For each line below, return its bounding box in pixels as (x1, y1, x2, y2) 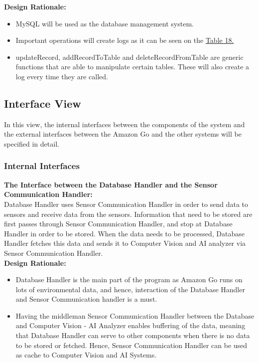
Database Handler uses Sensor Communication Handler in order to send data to (4, 198, 248, 209)
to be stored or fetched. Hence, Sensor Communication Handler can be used (15, 340, 248, 350)
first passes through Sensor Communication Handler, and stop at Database (4, 218, 233, 229)
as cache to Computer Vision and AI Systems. (15, 350, 157, 360)
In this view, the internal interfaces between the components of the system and (4, 119, 245, 129)
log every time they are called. (15, 71, 108, 81)
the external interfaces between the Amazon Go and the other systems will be (4, 129, 242, 139)
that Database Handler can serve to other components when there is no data (15, 330, 250, 341)
